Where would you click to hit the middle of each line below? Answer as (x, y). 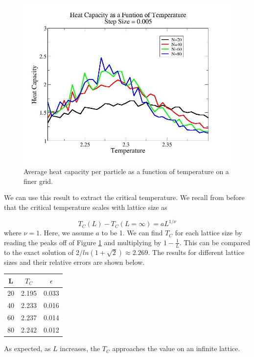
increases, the (80, 348)
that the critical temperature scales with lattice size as (86, 207)
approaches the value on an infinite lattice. (176, 348)
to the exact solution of (39, 252)
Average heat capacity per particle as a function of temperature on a (126, 171)
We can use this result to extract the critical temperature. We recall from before (124, 197)
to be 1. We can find (132, 233)
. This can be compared (215, 242)
